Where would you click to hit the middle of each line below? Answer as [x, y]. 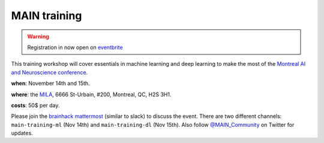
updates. [22, 133]
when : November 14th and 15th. [50, 83]
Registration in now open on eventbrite [75, 47]
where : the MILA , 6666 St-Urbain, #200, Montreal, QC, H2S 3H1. [91, 94]
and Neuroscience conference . [49, 72]
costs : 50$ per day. [35, 105]
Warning [38, 36]
